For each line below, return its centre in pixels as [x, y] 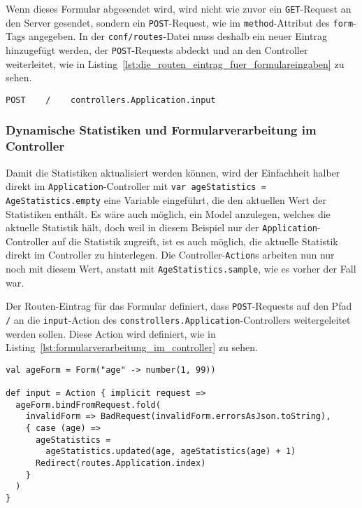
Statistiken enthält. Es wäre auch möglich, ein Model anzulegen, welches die [168, 213]
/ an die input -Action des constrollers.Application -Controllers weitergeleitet [178, 319]
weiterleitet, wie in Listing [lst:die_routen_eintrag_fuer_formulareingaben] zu [175, 63]
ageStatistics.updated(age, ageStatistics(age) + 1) [171, 452]
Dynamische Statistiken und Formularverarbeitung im [161, 130]
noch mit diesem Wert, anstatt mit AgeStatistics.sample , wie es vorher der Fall [181, 269]
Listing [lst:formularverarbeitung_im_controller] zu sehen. [132, 347]
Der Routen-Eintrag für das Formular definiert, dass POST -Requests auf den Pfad [179, 306]
